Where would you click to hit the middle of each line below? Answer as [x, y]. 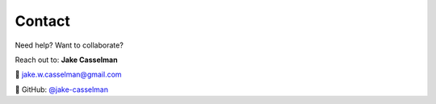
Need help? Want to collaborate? [69, 45]
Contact [42, 21]
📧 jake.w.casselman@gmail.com [68, 75]
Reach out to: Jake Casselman [66, 60]
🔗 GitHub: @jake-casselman [62, 89]
